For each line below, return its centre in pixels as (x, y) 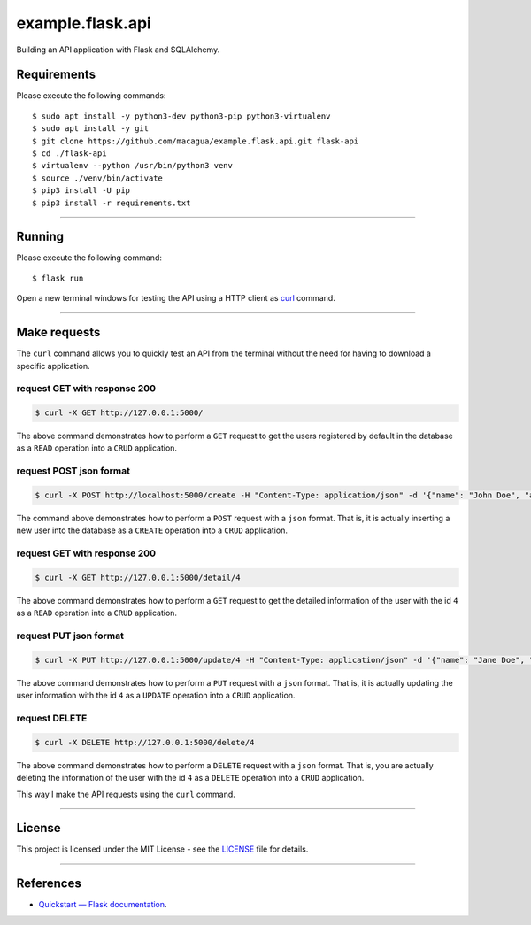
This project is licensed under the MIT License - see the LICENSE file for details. (162, 849)
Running (40, 237)
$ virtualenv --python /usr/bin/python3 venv (133, 166)
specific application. (53, 366)
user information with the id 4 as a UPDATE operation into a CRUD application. (156, 696)
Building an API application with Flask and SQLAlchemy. (118, 50)
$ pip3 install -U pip (81, 191)
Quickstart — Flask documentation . (103, 905)
